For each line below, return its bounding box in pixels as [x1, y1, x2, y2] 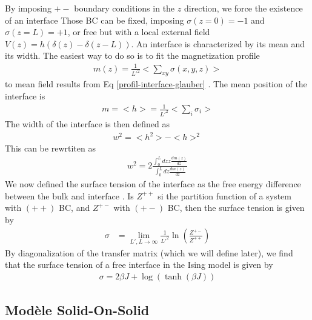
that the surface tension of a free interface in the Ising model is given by [5, 258, 273, 271]
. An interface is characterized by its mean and [131, 37, 305, 50]
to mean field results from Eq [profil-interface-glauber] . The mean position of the [5, 78, 307, 90]
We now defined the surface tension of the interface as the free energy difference [5, 178, 301, 190]
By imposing [5, 2, 51, 14]
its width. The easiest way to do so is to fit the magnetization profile [5, 49, 260, 62]
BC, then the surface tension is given [167, 201, 305, 214]
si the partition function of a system [158, 189, 291, 202]
